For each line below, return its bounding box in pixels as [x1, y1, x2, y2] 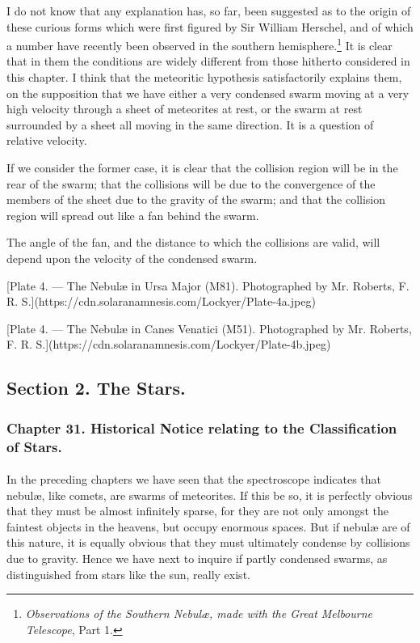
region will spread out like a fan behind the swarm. [6, 206, 259, 223]
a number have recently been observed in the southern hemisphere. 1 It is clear [6, 35, 393, 53]
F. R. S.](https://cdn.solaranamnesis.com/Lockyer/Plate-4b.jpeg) [6, 336, 331, 353]
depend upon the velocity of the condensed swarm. [6, 249, 258, 266]
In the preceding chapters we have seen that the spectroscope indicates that [6, 471, 382, 488]
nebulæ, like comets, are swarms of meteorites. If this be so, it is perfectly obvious [6, 486, 413, 503]
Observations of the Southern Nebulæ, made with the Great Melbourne [25, 605, 372, 622]
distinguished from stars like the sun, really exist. [6, 565, 250, 582]
